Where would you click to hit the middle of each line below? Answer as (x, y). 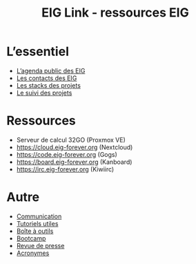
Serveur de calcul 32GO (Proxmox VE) (71, 140)
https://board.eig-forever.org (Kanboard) (74, 162)
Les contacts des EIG (47, 78)
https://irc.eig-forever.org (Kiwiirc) (65, 169)
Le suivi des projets (44, 93)
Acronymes (33, 253)
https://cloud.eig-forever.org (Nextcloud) (75, 147)
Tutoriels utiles (37, 223)
